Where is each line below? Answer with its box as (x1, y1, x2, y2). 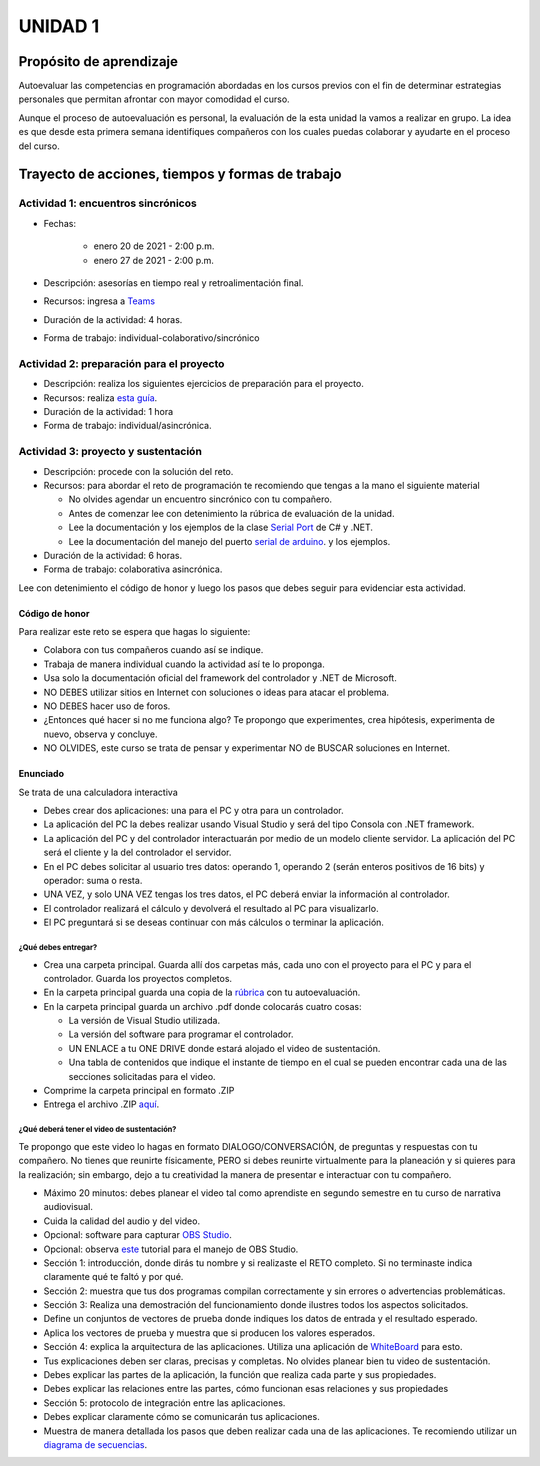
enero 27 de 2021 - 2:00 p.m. (93, 254, 215, 266)
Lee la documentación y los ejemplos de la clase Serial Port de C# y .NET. (68, 521, 374, 534)
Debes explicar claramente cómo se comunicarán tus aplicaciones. (43, 1411, 320, 1423)
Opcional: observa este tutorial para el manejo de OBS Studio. (43, 1243, 299, 1255)
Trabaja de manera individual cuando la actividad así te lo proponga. (43, 658, 325, 670)
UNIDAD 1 (18, 15, 100, 37)
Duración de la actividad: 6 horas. (43, 549, 183, 561)
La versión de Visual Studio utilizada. (68, 1015, 220, 1027)
